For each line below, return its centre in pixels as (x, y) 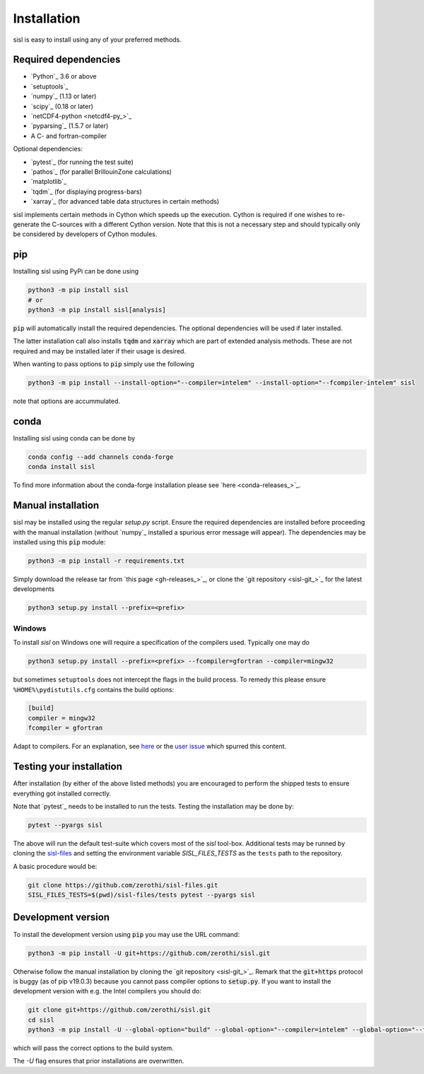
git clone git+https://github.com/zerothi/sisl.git (119, 1010)
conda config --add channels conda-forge (101, 457)
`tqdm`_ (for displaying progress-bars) (87, 192)
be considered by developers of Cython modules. (85, 234)
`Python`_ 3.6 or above (64, 76)
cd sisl (41, 1020)
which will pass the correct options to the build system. (94, 1048)
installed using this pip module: (59, 542)
